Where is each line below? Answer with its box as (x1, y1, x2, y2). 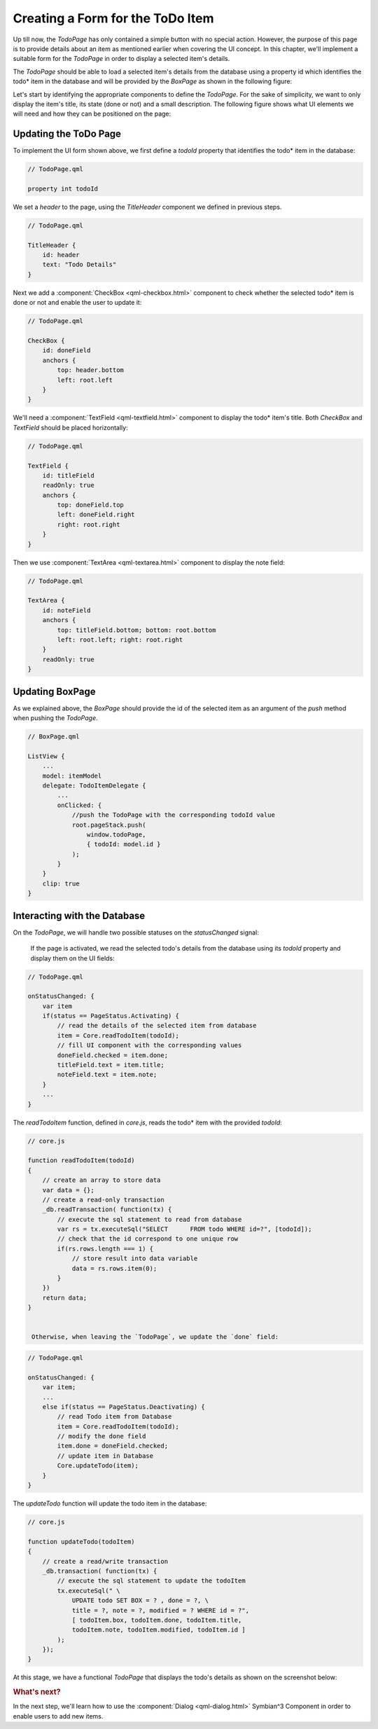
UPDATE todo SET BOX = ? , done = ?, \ (71, 1597, 209, 1604)
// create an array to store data (42, 1176, 161, 1184)
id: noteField (42, 606, 91, 614)
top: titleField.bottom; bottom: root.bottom (57, 626, 216, 634)
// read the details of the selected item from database (57, 1021, 257, 1030)
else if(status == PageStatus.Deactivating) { (42, 1403, 206, 1411)
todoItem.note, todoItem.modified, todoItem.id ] (71, 1626, 246, 1634)
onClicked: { (57, 801, 102, 809)
